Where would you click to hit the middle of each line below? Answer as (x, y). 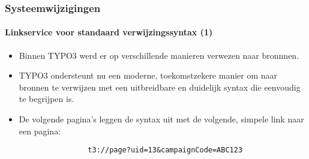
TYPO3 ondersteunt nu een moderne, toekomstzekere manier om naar (148, 75)
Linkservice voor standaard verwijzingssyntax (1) (109, 32)
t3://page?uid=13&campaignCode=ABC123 (165, 150)
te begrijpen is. (46, 99)
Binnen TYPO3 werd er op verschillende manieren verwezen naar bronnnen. (159, 55)
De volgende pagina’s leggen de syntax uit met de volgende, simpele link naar (161, 119)
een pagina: (40, 130)
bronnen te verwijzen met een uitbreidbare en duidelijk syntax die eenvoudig (160, 87)
